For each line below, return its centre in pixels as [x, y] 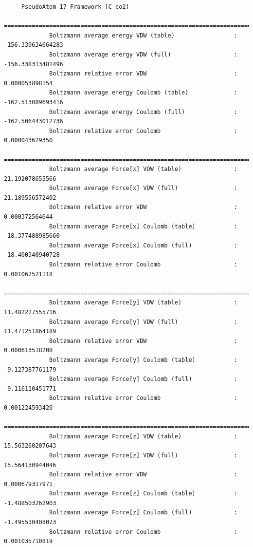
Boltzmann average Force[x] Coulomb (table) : [143, 226]
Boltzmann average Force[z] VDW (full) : [143, 455]
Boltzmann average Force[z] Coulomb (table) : [143, 494]
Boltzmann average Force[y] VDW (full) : [143, 322]
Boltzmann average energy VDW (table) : [143, 35]
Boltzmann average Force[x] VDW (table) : [143, 169]
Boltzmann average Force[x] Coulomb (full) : [143, 245]
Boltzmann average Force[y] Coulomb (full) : [143, 379]
